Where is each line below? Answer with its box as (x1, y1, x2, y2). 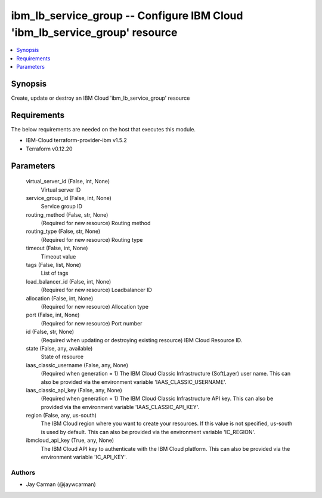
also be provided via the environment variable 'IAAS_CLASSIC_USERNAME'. (41, 378, 227, 385)
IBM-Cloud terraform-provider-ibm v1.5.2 (26, 137, 128, 144)
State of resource (41, 353, 84, 361)
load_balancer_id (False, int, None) (26, 278, 112, 285)
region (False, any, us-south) (26, 412, 97, 419)
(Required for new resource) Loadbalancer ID (41, 287, 152, 294)
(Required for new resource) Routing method (41, 220, 151, 227)
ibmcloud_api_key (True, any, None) (26, 436, 114, 444)
